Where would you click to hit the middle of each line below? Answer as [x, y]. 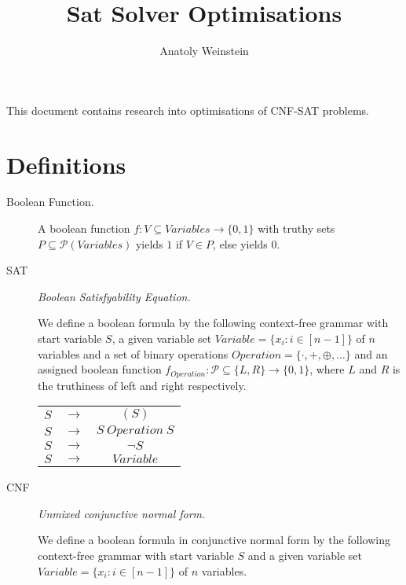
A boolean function [84, 228]
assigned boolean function [100, 369]
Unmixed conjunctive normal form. [122, 513]
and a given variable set [305, 556]
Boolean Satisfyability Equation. [114, 296]
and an [371, 353]
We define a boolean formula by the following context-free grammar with [213, 323]
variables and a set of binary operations [133, 353]
